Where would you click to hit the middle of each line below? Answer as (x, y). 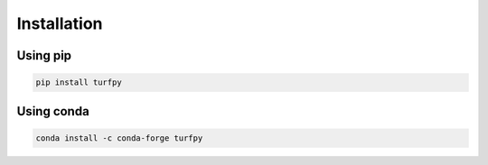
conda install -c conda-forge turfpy (119, 138)
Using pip (44, 55)
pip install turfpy (79, 82)
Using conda (53, 111)
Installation (60, 23)
